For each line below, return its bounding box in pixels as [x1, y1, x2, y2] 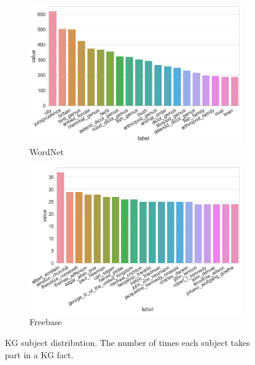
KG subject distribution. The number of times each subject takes [5, 336, 250, 349]
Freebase [29, 315, 62, 328]
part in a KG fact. [5, 348, 74, 361]
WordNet [29, 145, 64, 158]
